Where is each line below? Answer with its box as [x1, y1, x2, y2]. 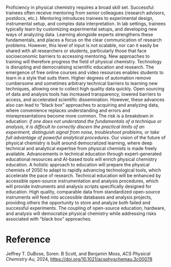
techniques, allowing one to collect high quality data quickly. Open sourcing [6, 86, 164, 91]
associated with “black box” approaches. [6, 216, 92, 222]
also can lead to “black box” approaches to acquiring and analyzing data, [6, 102, 159, 108]
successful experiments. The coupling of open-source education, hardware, [6, 205, 166, 211]
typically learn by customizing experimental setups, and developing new [6, 26, 157, 32]
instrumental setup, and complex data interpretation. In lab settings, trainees [6, 20, 166, 27]
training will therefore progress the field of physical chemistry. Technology [6, 59, 162, 64]
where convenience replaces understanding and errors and [6, 107, 130, 113]
